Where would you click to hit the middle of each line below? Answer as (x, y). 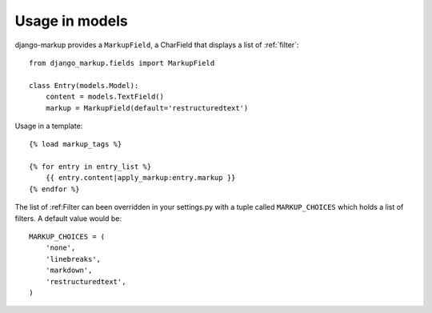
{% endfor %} (54, 189)
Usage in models (71, 21)
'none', (60, 248)
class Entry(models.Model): (84, 85)
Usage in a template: (49, 126)
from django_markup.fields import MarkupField (122, 63)
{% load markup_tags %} (76, 144)
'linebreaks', (73, 259)
